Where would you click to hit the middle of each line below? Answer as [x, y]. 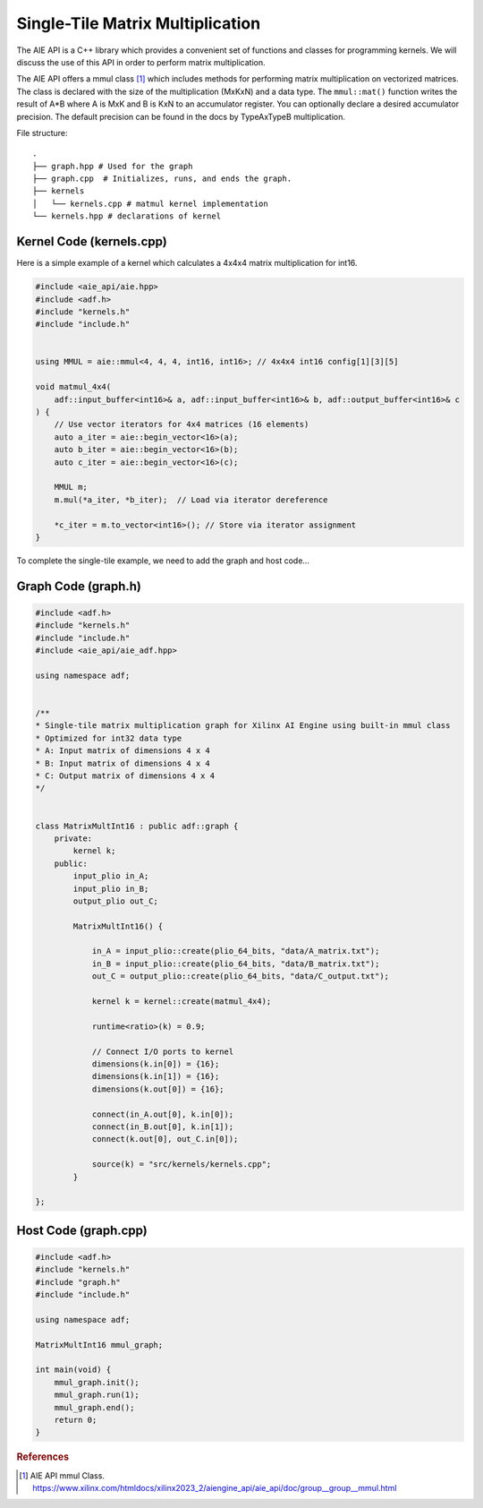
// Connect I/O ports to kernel [163, 1051]
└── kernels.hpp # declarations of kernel [127, 216]
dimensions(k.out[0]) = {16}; [158, 1089]
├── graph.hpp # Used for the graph [113, 166]
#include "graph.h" [78, 1282]
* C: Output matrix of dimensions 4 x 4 [125, 776]
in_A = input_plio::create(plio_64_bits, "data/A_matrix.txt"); [236, 951]
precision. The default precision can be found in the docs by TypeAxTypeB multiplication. [181, 116]
